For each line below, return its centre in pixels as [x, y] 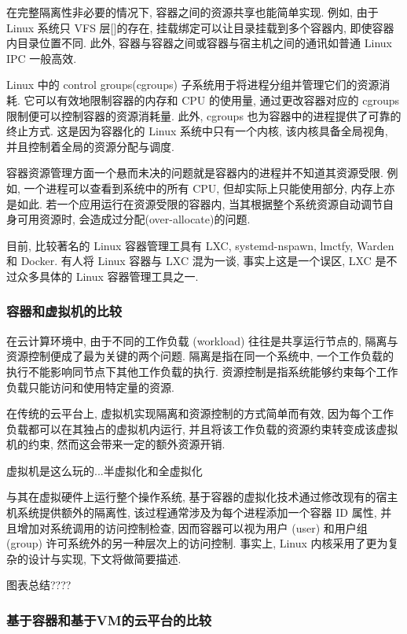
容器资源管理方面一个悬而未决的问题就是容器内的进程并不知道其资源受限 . [195, 173]
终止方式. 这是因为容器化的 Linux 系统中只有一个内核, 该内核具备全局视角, [197, 131]
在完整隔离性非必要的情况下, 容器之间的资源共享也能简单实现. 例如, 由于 [192, 12]
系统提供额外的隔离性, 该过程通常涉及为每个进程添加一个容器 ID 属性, [197, 512]
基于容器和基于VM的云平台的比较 [109, 619]
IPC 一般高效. [42, 58]
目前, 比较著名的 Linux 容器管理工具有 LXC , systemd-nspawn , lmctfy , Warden [200, 245]
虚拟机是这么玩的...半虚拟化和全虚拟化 [104, 470]
